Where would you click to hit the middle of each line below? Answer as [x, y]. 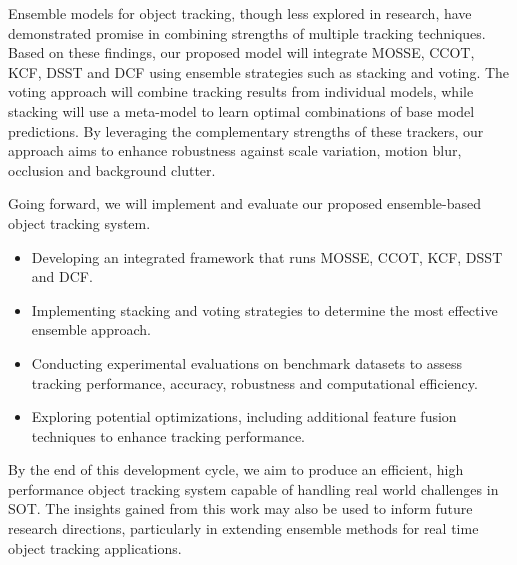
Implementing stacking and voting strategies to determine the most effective [264, 309]
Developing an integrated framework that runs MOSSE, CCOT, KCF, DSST [267, 256]
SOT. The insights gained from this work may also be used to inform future [240, 508]
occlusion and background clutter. [112, 169]
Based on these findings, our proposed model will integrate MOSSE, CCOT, [241, 52]
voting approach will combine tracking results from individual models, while [241, 91]
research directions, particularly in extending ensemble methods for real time [243, 528]
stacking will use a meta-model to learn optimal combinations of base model [241, 110]
